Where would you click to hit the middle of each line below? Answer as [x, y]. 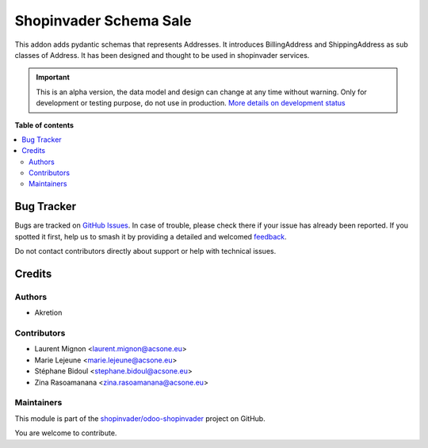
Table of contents [44, 125]
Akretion [48, 312]
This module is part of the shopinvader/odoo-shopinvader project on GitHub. [140, 418]
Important [53, 77]
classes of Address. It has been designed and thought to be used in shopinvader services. [162, 55]
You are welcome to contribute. [66, 433]
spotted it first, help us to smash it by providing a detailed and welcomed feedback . [151, 236]
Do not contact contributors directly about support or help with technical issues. [145, 251]
